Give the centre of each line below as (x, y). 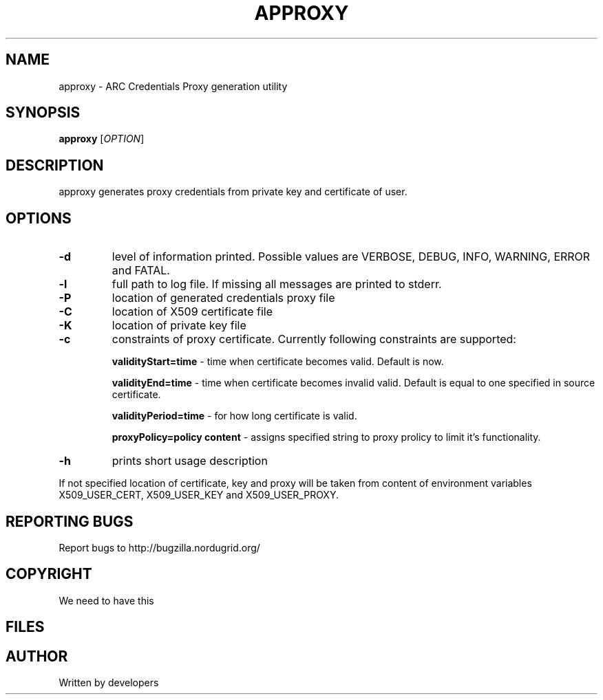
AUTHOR (37, 656)
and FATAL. (141, 271)
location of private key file (179, 326)
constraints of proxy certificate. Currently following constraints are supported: (314, 339)
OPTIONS (39, 218)
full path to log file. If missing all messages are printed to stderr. (277, 284)
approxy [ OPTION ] (102, 139)
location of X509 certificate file (192, 312)
